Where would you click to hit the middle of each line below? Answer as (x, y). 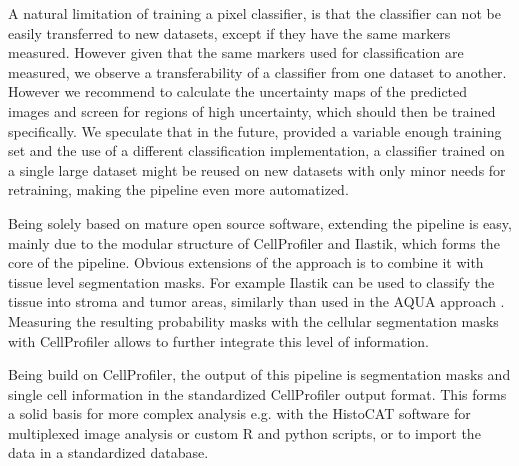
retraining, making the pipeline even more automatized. (178, 189)
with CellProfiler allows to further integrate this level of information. (219, 340)
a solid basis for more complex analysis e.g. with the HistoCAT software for (239, 413)
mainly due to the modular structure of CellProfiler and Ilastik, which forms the (254, 242)
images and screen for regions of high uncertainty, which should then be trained (252, 110)
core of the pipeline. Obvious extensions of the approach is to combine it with (246, 262)
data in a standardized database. (108, 452)
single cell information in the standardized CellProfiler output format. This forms (257, 393)
